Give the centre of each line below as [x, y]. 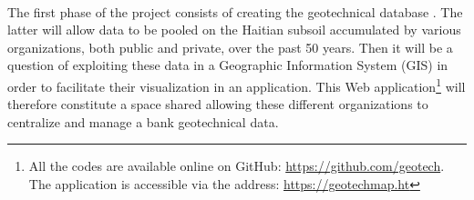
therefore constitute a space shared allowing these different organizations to [218, 104]
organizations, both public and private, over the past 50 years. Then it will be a [230, 47]
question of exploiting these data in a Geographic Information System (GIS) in [228, 65]
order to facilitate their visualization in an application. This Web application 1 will [237, 85]
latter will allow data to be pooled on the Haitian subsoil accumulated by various [234, 30]
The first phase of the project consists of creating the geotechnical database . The [235, 11]
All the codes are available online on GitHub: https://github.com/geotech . [237, 166]
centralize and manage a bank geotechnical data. [143, 121]
